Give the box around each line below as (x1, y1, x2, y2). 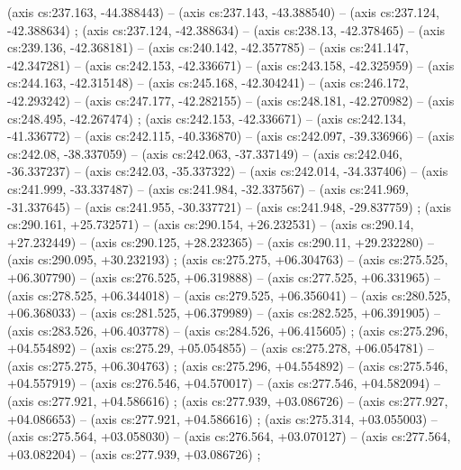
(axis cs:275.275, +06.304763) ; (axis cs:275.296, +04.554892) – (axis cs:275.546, (7, 355, 448, 374)
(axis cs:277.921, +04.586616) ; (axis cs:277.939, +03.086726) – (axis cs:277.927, (7, 392, 448, 410)
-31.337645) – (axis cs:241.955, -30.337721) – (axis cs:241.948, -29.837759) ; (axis (7, 197, 452, 216)
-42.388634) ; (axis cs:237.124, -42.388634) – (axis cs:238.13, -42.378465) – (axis (7, 20, 446, 39)
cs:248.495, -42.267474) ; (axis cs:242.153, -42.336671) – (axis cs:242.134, (7, 108, 406, 127)
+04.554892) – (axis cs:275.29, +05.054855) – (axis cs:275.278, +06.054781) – (7, 338, 434, 357)
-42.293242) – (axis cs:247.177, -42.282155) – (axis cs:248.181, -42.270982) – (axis (7, 90, 455, 109)
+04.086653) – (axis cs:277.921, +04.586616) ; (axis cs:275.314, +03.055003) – (7, 409, 438, 428)
